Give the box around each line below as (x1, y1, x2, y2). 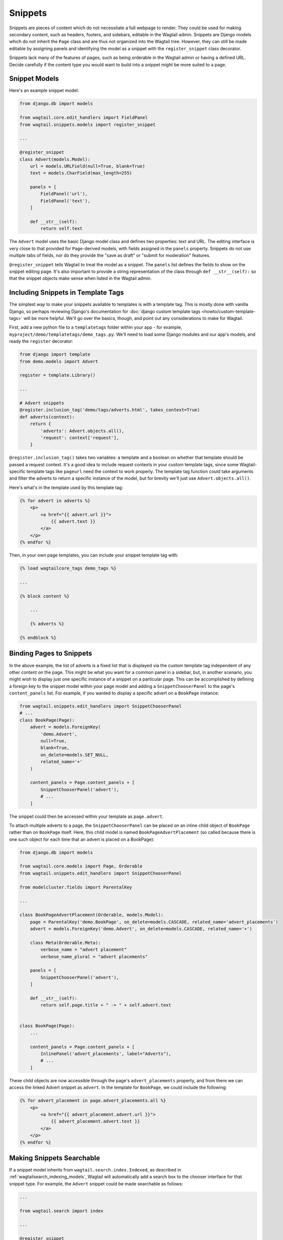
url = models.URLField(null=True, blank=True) (30, 163, 146, 169)
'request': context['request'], (40, 434, 119, 440)
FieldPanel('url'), (40, 191, 88, 197)
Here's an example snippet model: (9, 87, 79, 94)
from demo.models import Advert (19, 359, 99, 364)
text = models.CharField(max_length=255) (30, 170, 132, 176)
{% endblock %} (19, 635, 57, 641)
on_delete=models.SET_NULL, (40, 752, 109, 757)
